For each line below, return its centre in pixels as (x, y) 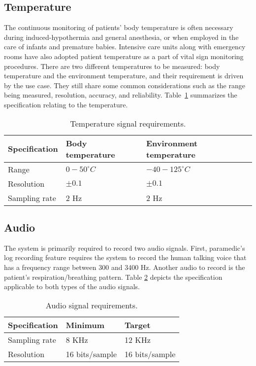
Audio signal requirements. (92, 305)
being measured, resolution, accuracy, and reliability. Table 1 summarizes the (121, 95)
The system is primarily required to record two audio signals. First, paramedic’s (125, 248)
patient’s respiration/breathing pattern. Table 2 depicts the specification (113, 277)
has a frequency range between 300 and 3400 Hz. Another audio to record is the (125, 267)
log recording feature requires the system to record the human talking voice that (125, 257)
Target (137, 325)
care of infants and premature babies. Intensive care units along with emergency (125, 47)
